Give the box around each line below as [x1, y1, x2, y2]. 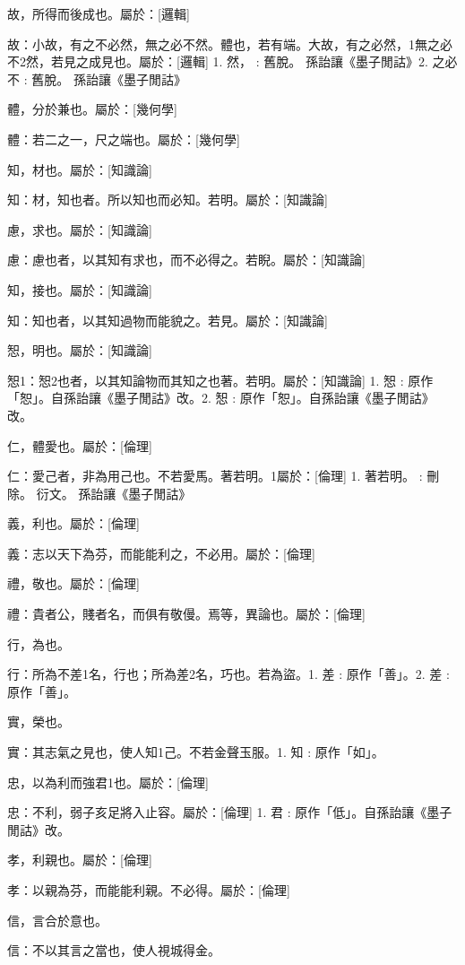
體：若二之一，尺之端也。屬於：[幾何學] [7, 129, 240, 148]
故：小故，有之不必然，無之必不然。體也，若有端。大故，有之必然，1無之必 [7, 34, 452, 53]
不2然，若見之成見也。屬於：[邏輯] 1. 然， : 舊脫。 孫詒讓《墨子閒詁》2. [7, 52, 428, 71]
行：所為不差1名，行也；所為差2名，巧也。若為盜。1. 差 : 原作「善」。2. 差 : [7, 665, 450, 683]
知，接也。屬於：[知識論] [7, 280, 152, 299]
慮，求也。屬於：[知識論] [7, 220, 152, 239]
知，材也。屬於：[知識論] [7, 160, 152, 178]
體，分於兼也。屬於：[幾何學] [7, 100, 177, 118]
